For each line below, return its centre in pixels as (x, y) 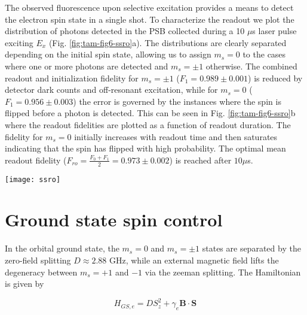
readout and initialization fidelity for (72, 78)
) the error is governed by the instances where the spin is (177, 101)
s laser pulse (274, 31)
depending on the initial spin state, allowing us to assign (108, 54)
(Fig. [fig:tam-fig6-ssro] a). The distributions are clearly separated (168, 42)
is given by (24, 284)
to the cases (264, 54)
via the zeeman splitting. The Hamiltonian (223, 272)
